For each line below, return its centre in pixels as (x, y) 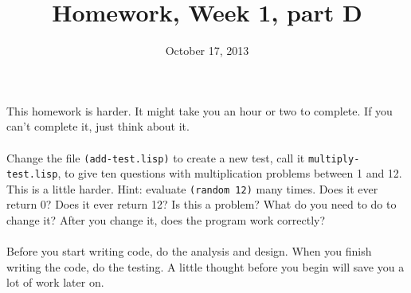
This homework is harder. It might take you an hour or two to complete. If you (200, 110)
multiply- (334, 159)
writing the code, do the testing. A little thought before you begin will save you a (205, 266)
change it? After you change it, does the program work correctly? (166, 220)
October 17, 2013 (207, 51)
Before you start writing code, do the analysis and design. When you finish (189, 251)
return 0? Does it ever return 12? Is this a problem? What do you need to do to (202, 204)
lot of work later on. (55, 282)
